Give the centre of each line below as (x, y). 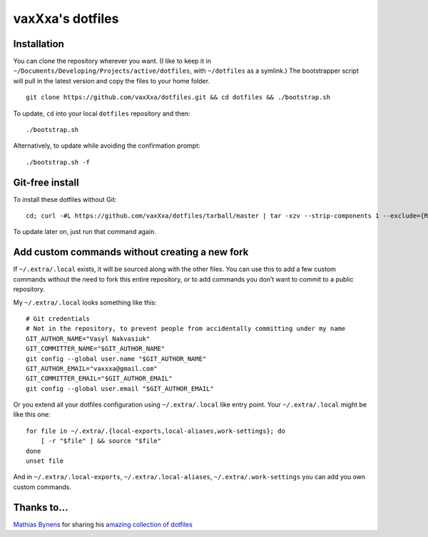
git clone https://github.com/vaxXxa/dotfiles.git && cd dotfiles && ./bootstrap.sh (178, 97)
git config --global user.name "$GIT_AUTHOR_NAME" (116, 359)
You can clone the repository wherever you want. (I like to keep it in (112, 61)
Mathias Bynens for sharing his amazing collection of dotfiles (103, 524)
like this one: (32, 414)
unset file (45, 461)
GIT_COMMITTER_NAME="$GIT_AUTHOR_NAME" (96, 349)
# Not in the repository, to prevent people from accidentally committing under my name (186, 329)
